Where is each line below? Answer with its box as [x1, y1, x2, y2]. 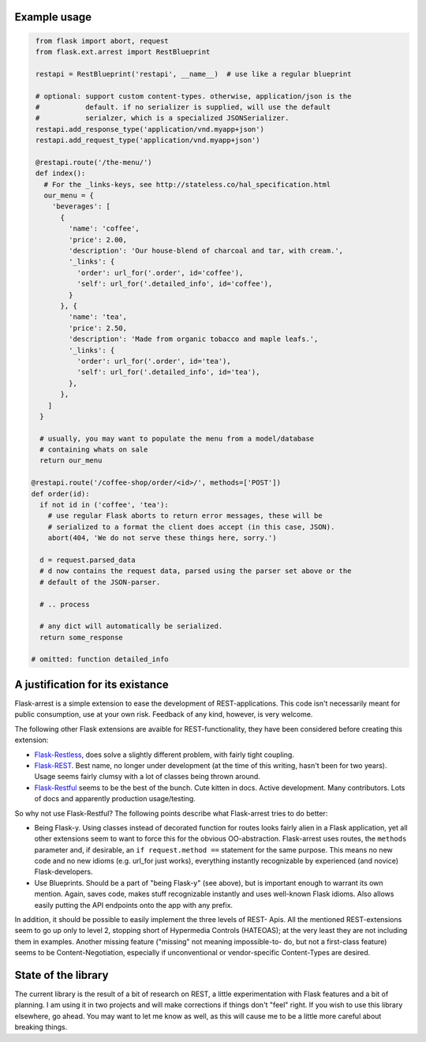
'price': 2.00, [68, 235, 128, 244]
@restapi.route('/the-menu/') [35, 158, 153, 167]
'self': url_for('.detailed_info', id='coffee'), [77, 279, 273, 288]
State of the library [14, 969, 109, 982]
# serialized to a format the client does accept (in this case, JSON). [47, 522, 335, 531]
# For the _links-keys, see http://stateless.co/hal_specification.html [43, 180, 331, 189]
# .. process [39, 600, 90, 609]
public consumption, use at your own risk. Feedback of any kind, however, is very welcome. [14, 710, 313, 719]
